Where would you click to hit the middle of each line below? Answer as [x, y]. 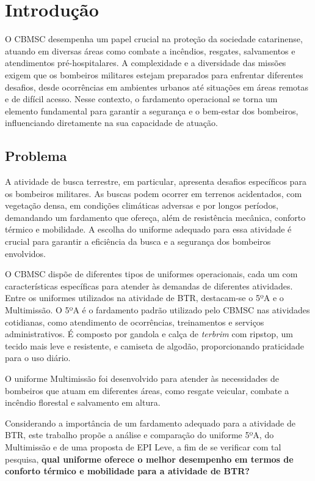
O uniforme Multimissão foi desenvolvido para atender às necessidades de [142, 378]
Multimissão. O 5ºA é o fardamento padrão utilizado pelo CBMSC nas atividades [157, 310]
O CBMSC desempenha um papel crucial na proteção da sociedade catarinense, [154, 39]
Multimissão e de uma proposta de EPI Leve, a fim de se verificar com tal [143, 446]
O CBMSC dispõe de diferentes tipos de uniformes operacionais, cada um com [151, 274]
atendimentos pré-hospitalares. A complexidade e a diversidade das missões [146, 63]
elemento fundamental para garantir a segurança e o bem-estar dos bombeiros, [152, 110]
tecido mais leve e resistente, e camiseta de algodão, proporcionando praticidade [155, 345]
